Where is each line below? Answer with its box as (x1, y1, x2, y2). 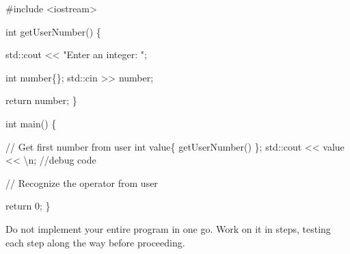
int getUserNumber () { (5, 24, 101, 38)
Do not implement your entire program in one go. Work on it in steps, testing (5, 221, 331, 236)
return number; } (5, 93, 77, 107)
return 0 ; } (5, 199, 51, 213)
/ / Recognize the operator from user (5, 175, 158, 190)
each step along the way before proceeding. (5, 235, 185, 249)
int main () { (5, 116, 57, 130)
